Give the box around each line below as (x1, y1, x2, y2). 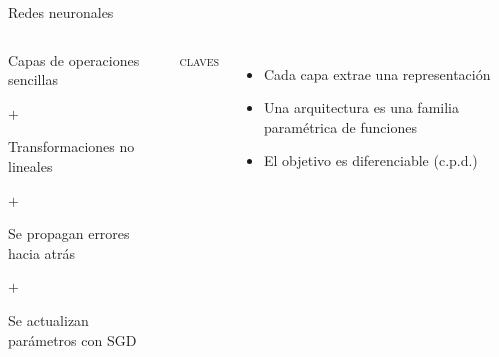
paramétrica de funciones (263, 116, 417, 137)
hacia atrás (8, 242, 76, 263)
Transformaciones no (8, 136, 135, 157)
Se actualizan (8, 309, 89, 330)
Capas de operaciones (8, 49, 140, 70)
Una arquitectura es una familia (263, 97, 459, 118)
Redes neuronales (8, 2, 114, 22)
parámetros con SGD (8, 329, 137, 350)
